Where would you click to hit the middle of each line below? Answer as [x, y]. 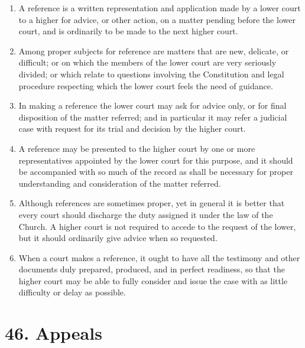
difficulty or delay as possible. [72, 292]
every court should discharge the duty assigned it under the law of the [146, 214]
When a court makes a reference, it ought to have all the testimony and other [159, 257]
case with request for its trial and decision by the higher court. [132, 129]
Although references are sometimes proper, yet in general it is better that [152, 203]
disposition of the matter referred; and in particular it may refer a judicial [153, 117]
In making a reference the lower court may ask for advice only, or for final [152, 105]
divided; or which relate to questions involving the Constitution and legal [151, 74]
